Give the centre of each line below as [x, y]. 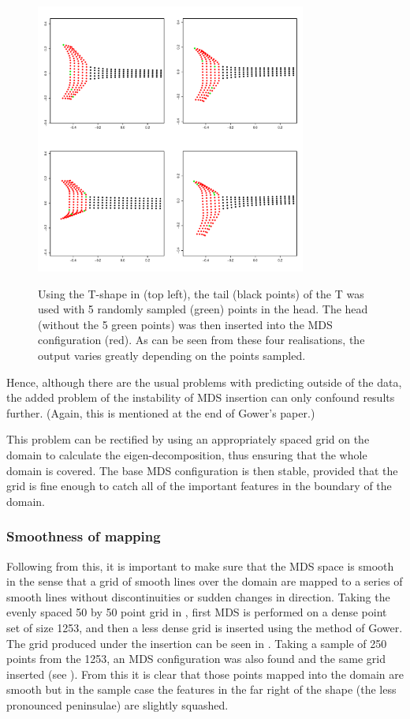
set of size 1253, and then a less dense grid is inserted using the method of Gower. [205, 627]
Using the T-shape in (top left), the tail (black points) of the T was [201, 293]
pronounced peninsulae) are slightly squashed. [117, 704]
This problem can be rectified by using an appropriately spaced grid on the [188, 439]
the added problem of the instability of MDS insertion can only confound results [201, 397]
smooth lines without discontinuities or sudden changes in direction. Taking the [198, 596]
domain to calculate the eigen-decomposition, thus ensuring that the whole [187, 454]
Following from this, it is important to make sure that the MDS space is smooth [200, 565]
